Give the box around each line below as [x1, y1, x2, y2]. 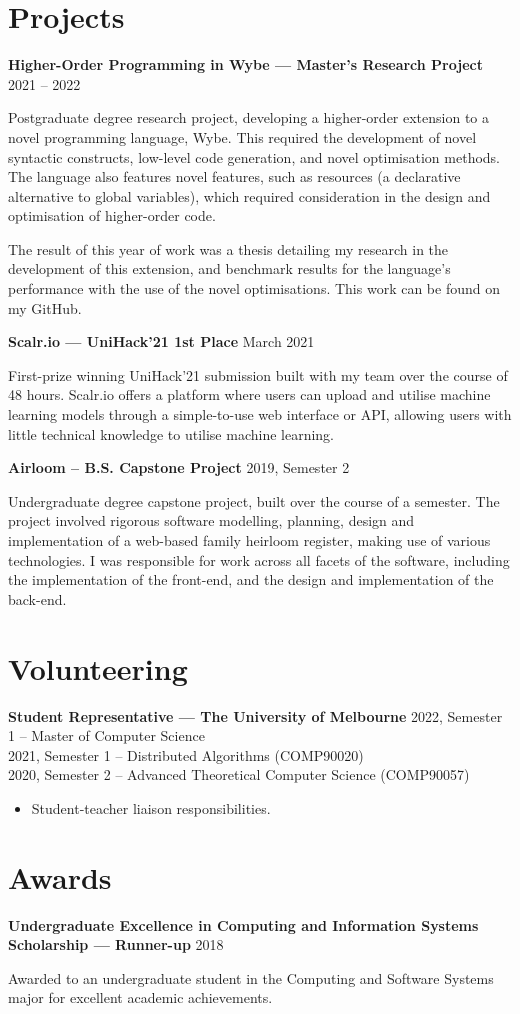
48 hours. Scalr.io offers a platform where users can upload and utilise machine [8, 384, 491, 405]
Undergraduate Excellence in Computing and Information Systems [8, 914, 479, 935]
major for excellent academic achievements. [8, 987, 273, 1008]
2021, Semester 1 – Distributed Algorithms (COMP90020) [8, 744, 364, 765]
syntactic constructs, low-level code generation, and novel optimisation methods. [8, 146, 500, 167]
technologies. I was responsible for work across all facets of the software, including [8, 549, 510, 570]
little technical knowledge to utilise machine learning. [8, 423, 335, 444]
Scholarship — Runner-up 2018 [8, 934, 224, 955]
